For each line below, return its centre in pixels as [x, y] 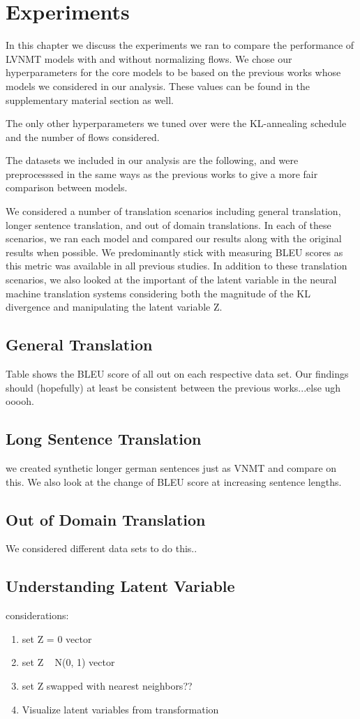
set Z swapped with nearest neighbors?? [107, 685]
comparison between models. [67, 187]
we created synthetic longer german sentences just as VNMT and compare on [171, 468]
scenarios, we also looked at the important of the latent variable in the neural [171, 280]
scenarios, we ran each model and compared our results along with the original [174, 238]
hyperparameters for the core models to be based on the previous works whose [173, 72]
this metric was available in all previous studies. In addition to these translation [177, 266]
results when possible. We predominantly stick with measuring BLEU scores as [174, 252]
